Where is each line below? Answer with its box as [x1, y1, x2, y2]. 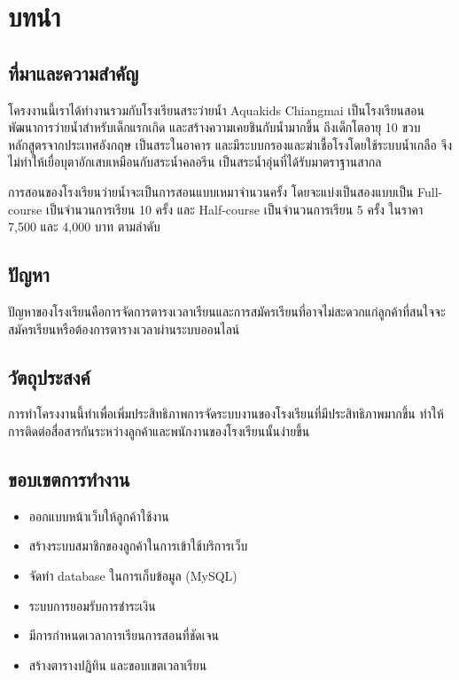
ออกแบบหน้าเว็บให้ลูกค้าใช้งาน [28, 506, 169, 525]
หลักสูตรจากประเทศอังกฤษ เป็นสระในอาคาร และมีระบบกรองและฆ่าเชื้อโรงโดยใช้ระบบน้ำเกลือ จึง [8, 135, 453, 153]
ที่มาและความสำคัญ [8, 59, 139, 86]
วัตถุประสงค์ [8, 363, 90, 390]
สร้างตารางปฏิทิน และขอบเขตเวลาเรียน [28, 655, 207, 674]
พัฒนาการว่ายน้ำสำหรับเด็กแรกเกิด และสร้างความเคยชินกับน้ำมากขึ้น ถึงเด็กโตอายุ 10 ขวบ [8, 118, 421, 137]
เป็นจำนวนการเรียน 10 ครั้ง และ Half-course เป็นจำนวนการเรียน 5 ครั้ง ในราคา [45, 199, 424, 218]
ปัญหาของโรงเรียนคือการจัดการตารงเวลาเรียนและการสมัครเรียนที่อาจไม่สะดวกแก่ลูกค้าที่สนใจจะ [8, 301, 446, 320]
